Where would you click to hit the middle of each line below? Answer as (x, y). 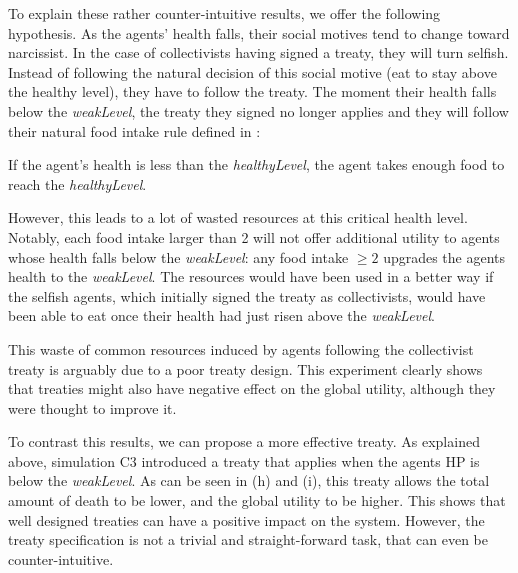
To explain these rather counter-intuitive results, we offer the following (224, 13)
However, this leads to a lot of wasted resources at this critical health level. (238, 217)
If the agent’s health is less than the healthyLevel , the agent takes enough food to (256, 164)
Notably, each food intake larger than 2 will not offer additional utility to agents (254, 236)
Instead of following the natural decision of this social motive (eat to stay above (252, 71)
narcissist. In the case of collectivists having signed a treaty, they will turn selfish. (258, 52)
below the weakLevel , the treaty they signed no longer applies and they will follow (258, 110)
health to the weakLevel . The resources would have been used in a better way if (251, 276)
